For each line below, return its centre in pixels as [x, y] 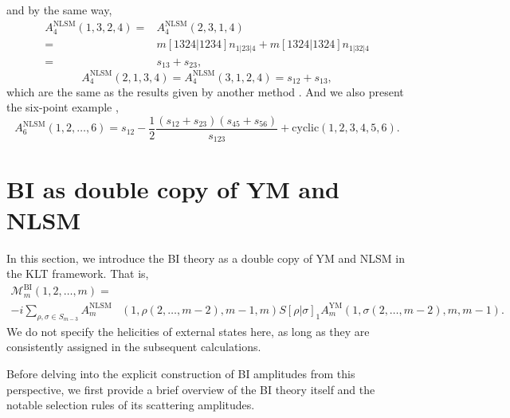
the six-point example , [63, 107]
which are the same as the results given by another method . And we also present [205, 91]
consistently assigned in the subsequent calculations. [134, 347]
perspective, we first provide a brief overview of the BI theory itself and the [191, 389]
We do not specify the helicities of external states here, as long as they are [188, 331]
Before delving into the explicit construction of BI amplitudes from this [181, 373]
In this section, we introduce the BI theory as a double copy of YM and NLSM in [206, 258]
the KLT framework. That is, [78, 273]
